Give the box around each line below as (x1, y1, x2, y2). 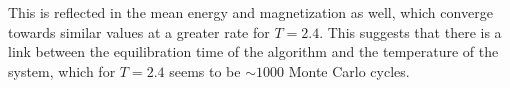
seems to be (169, 60, 241, 81)
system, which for (8, 60, 116, 81)
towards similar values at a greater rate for (8, 21, 270, 42)
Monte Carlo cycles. (288, 60, 410, 81)
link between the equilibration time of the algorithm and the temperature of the (8, 41, 499, 62)
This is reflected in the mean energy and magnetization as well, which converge (8, 2, 493, 22)
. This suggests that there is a (319, 21, 502, 42)
